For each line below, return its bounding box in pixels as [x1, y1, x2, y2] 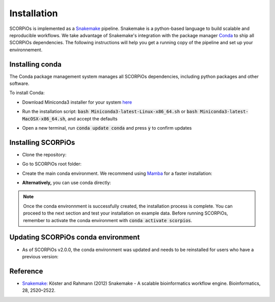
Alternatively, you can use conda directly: [22, 179, 112, 186]
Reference [9, 267, 43, 276]
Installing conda [9, 60, 62, 69]
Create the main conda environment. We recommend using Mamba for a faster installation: [22, 170, 212, 176]
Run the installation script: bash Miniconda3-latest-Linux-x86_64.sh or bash [22, 108, 198, 114]
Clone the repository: [22, 152, 67, 158]
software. [9, 80, 30, 86]
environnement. [9, 46, 43, 53]
